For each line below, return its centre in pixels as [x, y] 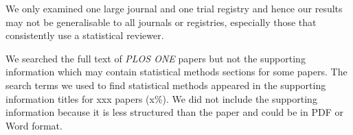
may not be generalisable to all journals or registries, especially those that [161, 22]
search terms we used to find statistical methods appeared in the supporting [166, 85]
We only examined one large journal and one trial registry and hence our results [174, 8]
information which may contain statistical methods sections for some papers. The [176, 72]
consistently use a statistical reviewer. [85, 35]
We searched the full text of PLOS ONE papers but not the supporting [156, 58]
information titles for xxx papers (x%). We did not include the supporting [161, 98]
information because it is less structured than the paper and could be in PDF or [174, 112]
